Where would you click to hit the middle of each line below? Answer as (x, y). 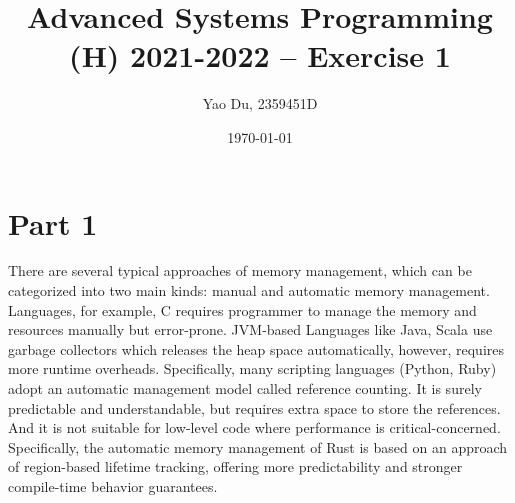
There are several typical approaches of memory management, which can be (240, 270)
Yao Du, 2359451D (260, 103)
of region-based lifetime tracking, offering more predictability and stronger (235, 466)
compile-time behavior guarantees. (113, 485)
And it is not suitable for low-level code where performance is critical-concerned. (254, 427)
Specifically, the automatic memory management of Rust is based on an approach (258, 446)
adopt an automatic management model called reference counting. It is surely (245, 388)
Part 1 (53, 222)
